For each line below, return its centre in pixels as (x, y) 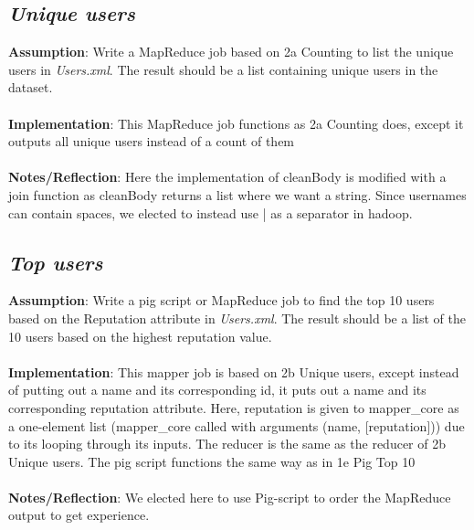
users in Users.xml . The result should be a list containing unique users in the (223, 69)
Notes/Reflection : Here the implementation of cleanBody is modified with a (227, 177)
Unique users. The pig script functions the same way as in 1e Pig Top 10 (212, 461)
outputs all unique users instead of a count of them (152, 141)
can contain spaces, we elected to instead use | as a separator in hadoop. (211, 212)
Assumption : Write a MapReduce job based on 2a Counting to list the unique (231, 52)
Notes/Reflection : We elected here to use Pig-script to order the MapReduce (230, 497)
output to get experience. (79, 515)
